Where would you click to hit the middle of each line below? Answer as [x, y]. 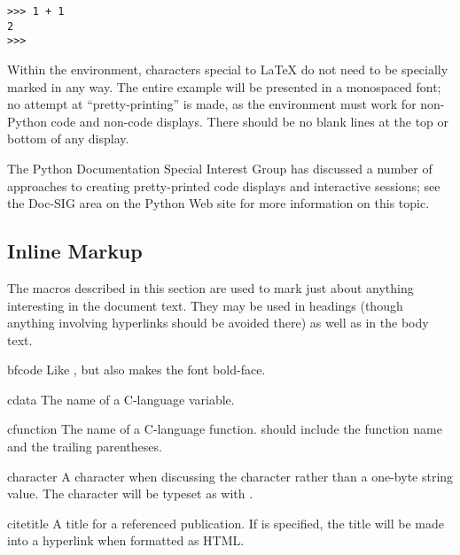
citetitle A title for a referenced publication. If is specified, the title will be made [226, 523]
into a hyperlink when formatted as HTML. [126, 540]
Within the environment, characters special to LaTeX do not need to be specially [228, 69]
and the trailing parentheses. [85, 447]
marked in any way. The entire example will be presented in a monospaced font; [224, 86]
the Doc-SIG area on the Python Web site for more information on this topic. [218, 203]
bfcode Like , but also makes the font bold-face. [136, 370]
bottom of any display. [68, 139]
